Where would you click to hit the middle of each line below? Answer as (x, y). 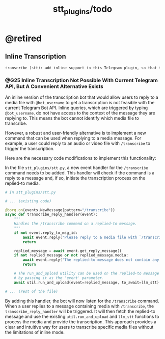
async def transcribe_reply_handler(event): (51, 215)
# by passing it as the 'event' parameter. (59, 278)
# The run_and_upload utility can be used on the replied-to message (87, 274)
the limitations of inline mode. (35, 332)
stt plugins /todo (82, 10)
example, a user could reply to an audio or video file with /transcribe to (78, 143)
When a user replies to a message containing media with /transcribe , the (80, 306)
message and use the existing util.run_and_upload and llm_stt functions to (82, 316)
